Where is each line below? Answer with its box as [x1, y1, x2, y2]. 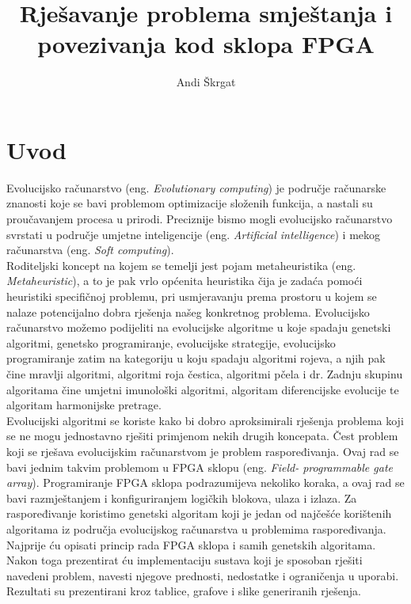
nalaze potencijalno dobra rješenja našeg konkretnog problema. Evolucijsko [6, 303, 370, 320]
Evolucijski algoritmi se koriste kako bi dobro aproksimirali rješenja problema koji [6, 412, 404, 428]
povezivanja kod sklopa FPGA [37, 28, 375, 60]
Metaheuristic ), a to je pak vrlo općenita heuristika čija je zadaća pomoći [6, 272, 363, 289]
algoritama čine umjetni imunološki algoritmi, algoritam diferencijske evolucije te [6, 381, 399, 397]
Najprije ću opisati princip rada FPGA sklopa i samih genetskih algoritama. [6, 536, 376, 553]
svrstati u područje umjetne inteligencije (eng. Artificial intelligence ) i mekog [6, 226, 381, 242]
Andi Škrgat [176, 74, 236, 90]
